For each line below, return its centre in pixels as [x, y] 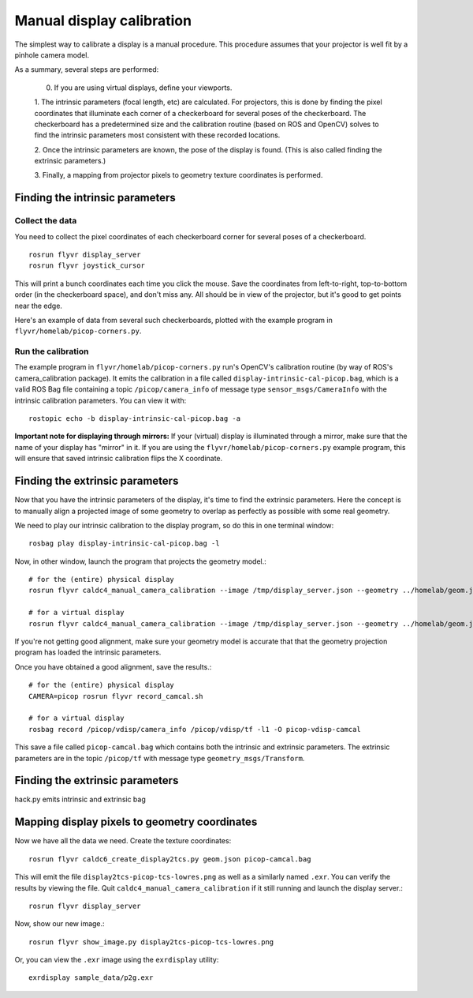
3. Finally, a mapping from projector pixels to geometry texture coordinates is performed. [179, 175]
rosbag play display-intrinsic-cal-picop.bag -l [124, 544]
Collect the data [46, 221]
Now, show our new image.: [60, 924]
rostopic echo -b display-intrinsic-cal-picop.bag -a [134, 419]
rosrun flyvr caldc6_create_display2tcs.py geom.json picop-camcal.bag [170, 859]
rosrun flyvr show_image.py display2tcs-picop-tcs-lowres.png [151, 942]
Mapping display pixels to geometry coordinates [136, 822]
